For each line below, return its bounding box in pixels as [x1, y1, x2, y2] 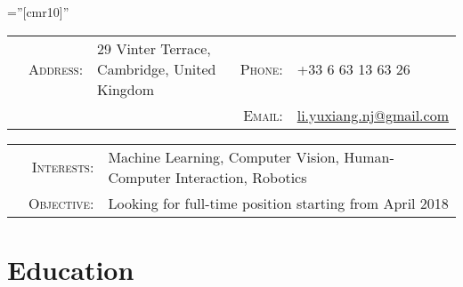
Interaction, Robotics [175, 166, 307, 187]
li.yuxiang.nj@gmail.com [296, 104, 449, 125]
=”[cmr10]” [7, 3, 69, 20]
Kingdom [97, 78, 155, 100]
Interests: [31, 156, 94, 178]
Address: [28, 58, 84, 79]
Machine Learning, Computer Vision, [108, 146, 339, 167]
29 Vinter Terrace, [97, 37, 211, 59]
